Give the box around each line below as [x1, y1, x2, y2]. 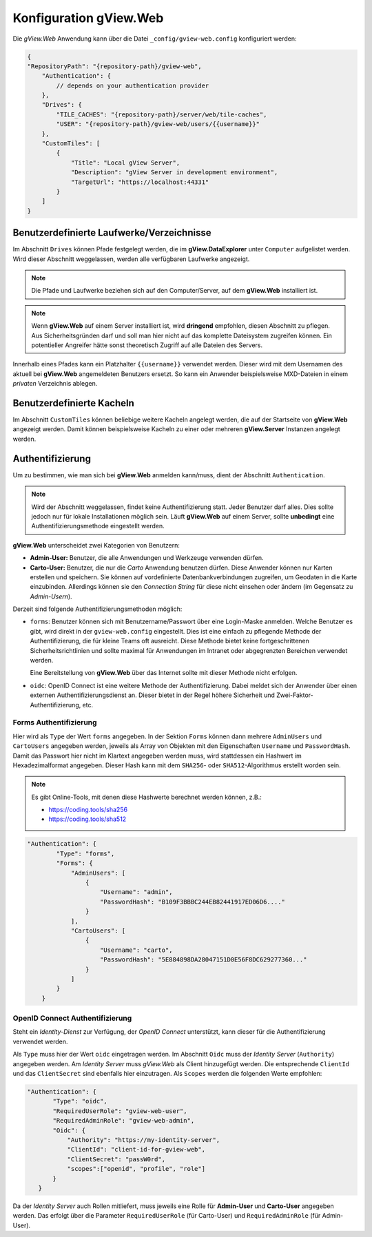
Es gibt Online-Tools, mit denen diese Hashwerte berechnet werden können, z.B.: [31, 793, 262, 801]
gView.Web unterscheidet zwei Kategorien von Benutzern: [12, 541, 180, 549]
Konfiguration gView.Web [12, 10, 164, 25]
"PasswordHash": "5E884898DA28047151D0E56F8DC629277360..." [100, 956, 307, 964]
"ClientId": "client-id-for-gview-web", [67, 1145, 206, 1154]
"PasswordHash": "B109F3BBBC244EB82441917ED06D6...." [100, 897, 286, 906]
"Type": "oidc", [52, 1097, 108, 1105]
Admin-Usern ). [30, 592, 72, 601]
